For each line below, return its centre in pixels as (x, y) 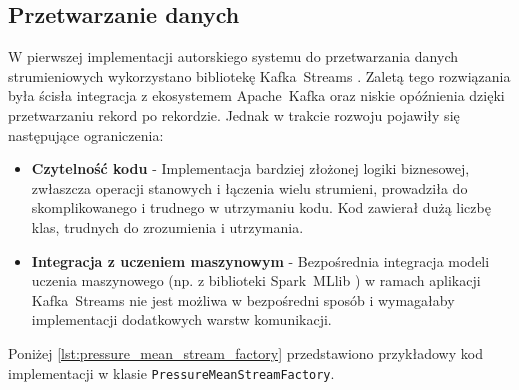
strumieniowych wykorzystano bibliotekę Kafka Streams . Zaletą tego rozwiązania (259, 75)
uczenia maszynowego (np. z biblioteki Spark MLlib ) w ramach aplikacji (256, 280)
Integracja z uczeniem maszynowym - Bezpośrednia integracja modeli (260, 260)
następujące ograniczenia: (86, 134)
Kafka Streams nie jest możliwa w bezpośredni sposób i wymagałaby (243, 299)
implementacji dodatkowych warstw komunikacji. (181, 319)
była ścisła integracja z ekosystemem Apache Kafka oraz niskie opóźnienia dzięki (256, 95)
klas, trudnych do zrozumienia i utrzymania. (167, 226)
